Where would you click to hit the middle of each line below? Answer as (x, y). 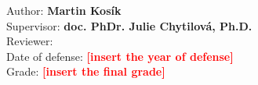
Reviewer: (30, 41)
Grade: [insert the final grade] (86, 71)
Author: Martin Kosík (64, 10)
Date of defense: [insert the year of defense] (120, 56)
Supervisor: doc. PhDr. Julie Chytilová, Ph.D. (129, 25)
